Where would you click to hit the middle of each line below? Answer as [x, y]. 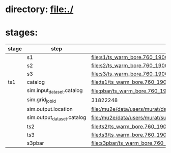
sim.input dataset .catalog [55, 91]
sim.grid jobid [41, 100]
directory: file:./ [39, 9]
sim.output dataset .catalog [56, 117]
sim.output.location [50, 109]
